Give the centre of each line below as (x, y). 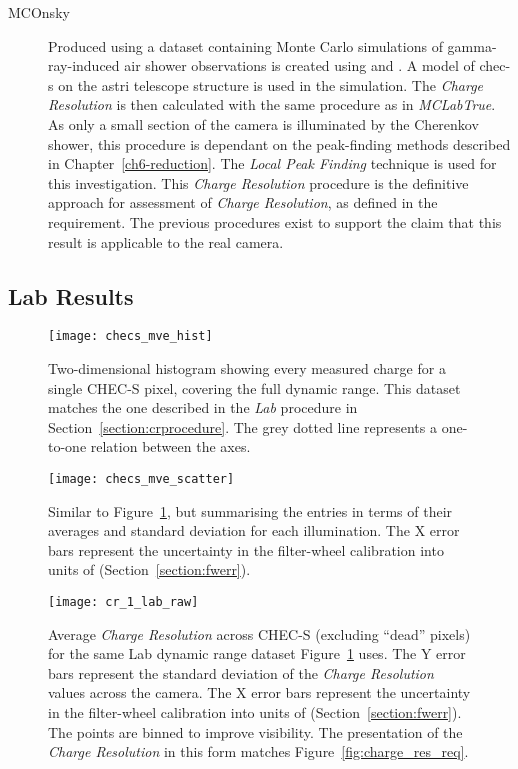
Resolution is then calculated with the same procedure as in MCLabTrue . (272, 104)
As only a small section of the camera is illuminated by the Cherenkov (263, 123)
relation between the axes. (170, 446)
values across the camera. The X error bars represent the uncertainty (259, 692)
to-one (67, 446)
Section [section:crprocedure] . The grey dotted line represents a (242, 426)
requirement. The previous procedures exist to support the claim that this (275, 221)
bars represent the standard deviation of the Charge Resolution (241, 672)
